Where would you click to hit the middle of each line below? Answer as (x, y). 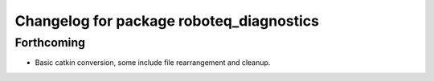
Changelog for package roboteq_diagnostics (167, 21)
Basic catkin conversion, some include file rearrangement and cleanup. (153, 63)
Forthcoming (50, 43)
